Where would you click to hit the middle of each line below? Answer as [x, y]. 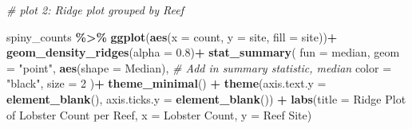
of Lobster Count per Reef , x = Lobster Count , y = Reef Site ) [159, 114]
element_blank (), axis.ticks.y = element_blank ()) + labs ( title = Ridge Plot [206, 98]
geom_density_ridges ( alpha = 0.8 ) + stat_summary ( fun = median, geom [203, 52]
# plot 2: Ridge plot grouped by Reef [95, 10]
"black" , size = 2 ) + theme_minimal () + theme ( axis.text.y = [166, 83]
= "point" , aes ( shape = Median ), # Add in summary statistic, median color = [199, 67]
